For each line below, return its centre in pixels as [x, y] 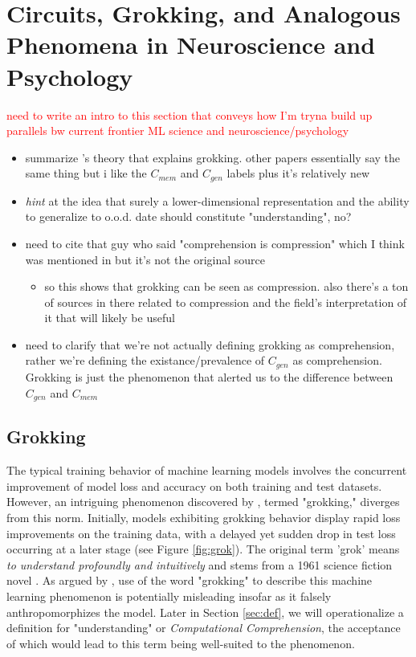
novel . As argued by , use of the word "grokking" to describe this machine [190, 580]
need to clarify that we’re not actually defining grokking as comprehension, [210, 344]
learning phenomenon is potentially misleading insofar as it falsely [169, 596]
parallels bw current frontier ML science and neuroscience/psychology [178, 131]
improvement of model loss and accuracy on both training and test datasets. [194, 486]
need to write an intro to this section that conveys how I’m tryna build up [190, 114]
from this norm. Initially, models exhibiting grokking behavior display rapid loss [204, 517]
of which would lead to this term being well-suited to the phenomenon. [181, 643]
